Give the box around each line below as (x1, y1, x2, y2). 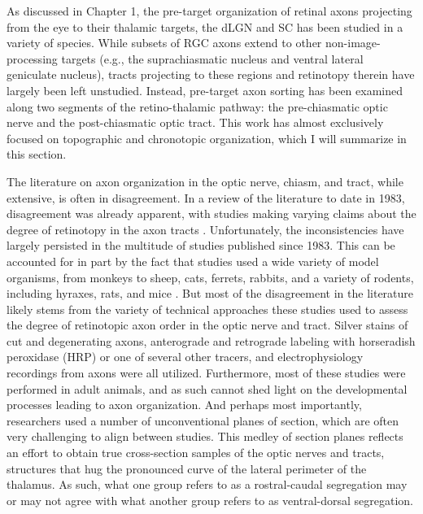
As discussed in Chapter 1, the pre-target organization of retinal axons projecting (7, 2, 412, 19)
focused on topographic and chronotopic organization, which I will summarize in (7, 129, 407, 146)
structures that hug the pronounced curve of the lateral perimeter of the (7, 460, 367, 477)
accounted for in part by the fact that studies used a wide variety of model (7, 252, 379, 269)
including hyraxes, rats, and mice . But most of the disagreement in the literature (7, 285, 414, 302)
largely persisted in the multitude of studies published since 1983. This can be (7, 237, 395, 254)
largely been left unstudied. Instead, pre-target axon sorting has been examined (7, 81, 403, 98)
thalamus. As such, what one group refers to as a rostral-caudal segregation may (7, 476, 408, 493)
